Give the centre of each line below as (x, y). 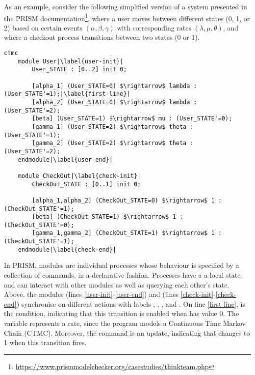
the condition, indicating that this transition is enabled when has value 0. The (122, 313)
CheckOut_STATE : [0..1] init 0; (87, 184)
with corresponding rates (154, 27)
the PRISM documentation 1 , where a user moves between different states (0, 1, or (127, 17)
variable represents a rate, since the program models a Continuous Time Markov (125, 323)
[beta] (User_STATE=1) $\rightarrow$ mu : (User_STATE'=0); (132, 119)
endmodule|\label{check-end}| (67, 249)
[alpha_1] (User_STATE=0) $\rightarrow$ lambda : (115, 86)
